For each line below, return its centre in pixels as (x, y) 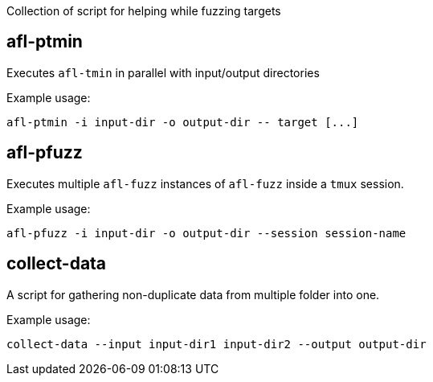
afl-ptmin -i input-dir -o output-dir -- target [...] (183, 122)
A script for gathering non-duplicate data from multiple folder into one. (193, 294)
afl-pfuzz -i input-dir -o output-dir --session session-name (206, 233)
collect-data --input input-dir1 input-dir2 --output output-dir (216, 344)
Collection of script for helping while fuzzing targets (144, 11)
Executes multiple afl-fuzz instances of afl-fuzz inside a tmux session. (205, 183)
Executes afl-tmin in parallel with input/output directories (163, 72)
